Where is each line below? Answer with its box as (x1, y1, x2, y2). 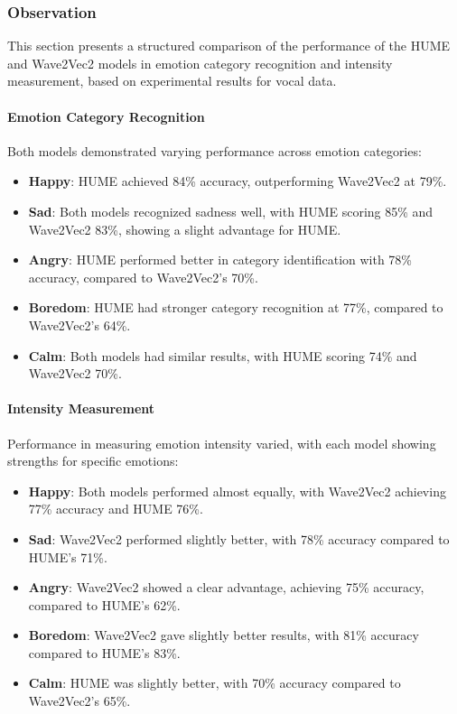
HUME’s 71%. (28, 547, 107, 566)
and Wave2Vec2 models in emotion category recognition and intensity (7, 53, 393, 72)
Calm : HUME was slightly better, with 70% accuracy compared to (28, 673, 401, 692)
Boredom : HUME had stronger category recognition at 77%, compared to (28, 298, 443, 317)
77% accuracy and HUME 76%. (28, 499, 203, 518)
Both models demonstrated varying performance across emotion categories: (7, 141, 422, 160)
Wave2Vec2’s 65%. (28, 691, 131, 710)
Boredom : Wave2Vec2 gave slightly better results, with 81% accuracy (28, 626, 419, 644)
